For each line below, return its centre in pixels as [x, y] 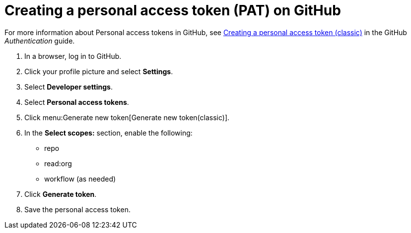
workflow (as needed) [80, 179]
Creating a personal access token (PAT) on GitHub [173, 10]
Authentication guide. [40, 41]
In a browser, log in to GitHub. [73, 56]
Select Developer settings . [68, 87]
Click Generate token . [61, 194]
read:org [58, 163]
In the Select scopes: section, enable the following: [108, 133]
